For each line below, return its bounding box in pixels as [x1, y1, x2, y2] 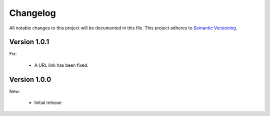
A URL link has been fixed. [34, 62, 88, 68]
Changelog [9, 7, 56, 18]
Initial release [34, 100, 62, 106]
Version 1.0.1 [9, 38, 49, 46]
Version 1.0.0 [9, 75, 51, 84]
